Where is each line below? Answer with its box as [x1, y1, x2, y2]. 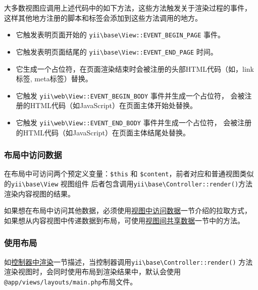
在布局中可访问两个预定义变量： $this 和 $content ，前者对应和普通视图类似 [4, 168, 254, 179]
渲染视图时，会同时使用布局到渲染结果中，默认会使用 [4, 266, 181, 277]
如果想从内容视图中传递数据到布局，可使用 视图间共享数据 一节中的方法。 [4, 215, 244, 225]
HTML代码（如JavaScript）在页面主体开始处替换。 [30, 100, 197, 111]
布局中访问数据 [4, 149, 62, 161]
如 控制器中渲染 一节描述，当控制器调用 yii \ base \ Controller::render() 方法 [4, 256, 253, 267]
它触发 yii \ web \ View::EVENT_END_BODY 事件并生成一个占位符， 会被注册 [16, 117, 252, 127]
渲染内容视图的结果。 [4, 188, 75, 199]
